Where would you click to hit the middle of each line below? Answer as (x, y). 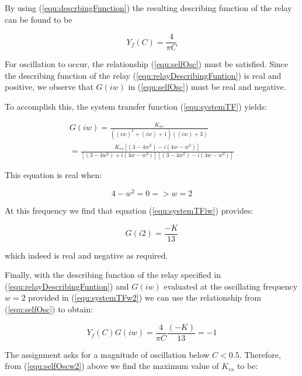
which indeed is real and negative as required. (86, 255)
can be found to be (39, 19)
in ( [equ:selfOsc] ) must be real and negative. (207, 87)
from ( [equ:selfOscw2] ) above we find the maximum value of (112, 366)
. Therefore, (260, 354)
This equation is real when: (53, 175)
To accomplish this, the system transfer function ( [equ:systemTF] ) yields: (136, 107)
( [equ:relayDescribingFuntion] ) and (67, 286)
